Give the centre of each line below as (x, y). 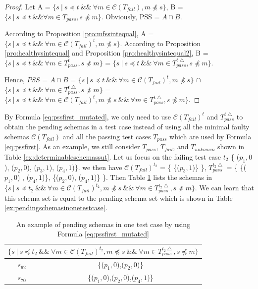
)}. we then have (97, 167)
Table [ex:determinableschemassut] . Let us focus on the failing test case (113, 156)
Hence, (15, 80)
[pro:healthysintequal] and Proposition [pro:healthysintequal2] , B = (106, 53)
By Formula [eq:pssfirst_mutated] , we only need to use (88, 116)
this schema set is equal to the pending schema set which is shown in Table (119, 198)
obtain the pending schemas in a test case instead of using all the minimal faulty (127, 127)
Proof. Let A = (27, 6)
